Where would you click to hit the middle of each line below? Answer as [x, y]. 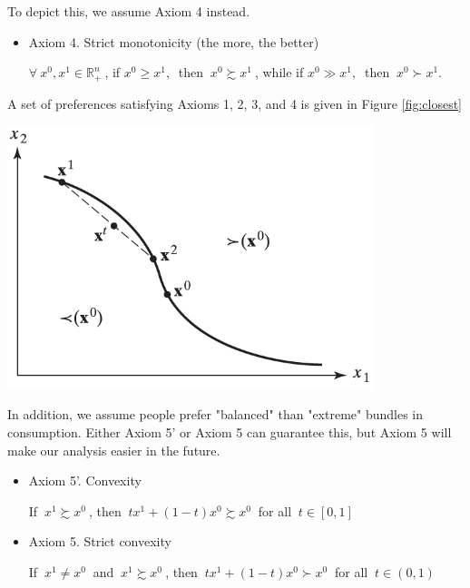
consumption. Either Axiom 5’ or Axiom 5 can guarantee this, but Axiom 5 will [230, 431]
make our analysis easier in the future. [114, 450]
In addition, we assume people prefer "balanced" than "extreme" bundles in [215, 414]
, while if [279, 72]
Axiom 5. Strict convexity [100, 541]
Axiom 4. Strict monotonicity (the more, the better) [174, 41]
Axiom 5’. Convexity [85, 480]
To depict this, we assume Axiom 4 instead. [129, 11]
